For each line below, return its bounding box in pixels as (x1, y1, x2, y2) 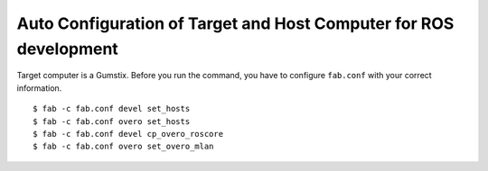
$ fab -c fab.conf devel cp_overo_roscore (33, 129, 224, 139)
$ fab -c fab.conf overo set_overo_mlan (33, 141, 214, 152)
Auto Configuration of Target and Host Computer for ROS (16, 13, 455, 33)
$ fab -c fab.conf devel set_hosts (33, 103, 191, 114)
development (16, 39, 119, 58)
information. (16, 82, 62, 94)
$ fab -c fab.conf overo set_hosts (33, 116, 191, 126)
